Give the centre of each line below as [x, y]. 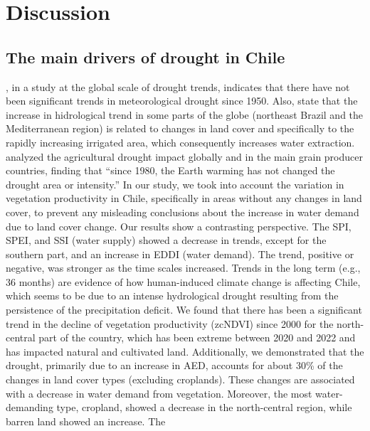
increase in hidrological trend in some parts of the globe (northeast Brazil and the [185, 114]
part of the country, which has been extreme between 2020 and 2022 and [197, 337]
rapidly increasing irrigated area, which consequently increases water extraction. [180, 142]
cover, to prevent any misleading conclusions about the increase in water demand [183, 212]
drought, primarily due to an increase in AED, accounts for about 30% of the [174, 365]
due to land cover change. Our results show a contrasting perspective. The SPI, [179, 226]
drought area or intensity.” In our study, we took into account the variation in [175, 184]
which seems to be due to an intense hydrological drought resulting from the [172, 296]
